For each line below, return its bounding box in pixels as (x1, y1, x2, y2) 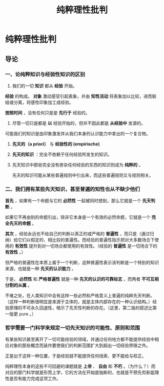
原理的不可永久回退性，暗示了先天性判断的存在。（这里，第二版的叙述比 (9, 305, 153, 311)
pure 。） (19, 311, 36, 317)
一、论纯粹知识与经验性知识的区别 (5, 71, 85, 77)
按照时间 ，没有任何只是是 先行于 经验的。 (5, 110, 90, 116)
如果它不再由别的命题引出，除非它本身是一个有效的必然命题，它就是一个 (5, 214, 150, 220)
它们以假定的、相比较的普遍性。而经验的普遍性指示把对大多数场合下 (18, 237, 155, 243)
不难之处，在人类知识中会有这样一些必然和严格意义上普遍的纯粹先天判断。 (5, 292, 155, 299)
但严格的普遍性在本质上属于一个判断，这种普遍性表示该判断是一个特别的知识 (5, 260, 159, 265)
